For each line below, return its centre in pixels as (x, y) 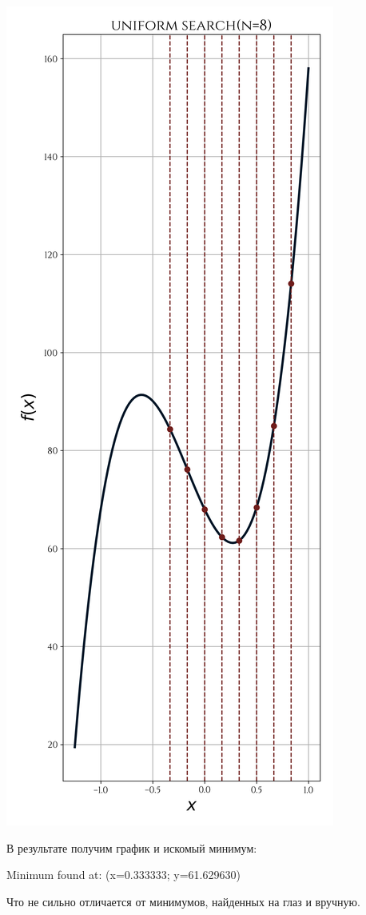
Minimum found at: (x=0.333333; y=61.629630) (123, 875)
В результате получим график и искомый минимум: (132, 847)
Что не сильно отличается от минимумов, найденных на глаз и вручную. (183, 901)
